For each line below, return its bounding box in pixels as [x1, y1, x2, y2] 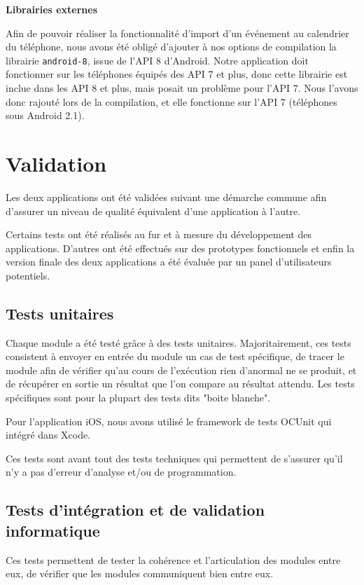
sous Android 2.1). [6, 108, 85, 123]
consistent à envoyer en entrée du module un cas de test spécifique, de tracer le [6, 349, 344, 364]
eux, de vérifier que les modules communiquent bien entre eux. [6, 566, 274, 581]
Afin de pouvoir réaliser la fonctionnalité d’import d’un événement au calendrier [6, 25, 349, 40]
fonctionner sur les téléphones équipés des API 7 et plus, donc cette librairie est [6, 67, 348, 81]
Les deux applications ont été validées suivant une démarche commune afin [6, 189, 327, 204]
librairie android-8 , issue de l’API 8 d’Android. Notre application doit [6, 53, 309, 67]
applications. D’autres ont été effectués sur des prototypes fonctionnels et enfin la [6, 240, 355, 255]
